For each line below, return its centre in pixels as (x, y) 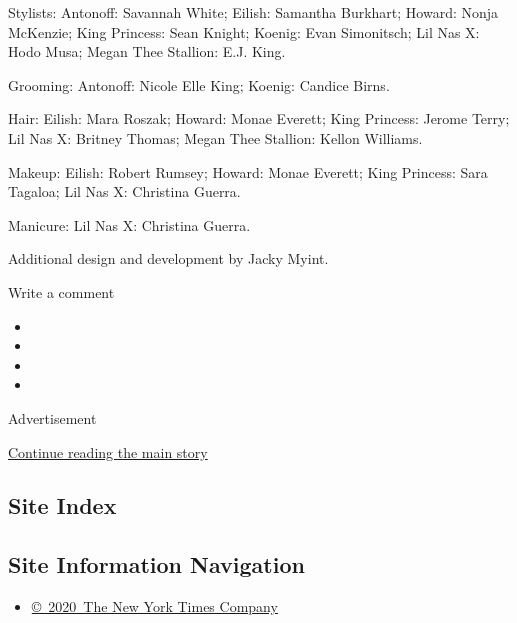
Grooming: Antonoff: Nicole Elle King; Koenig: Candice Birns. (199, 84)
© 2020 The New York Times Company (154, 606)
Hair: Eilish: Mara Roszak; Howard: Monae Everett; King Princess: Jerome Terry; (259, 118)
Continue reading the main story (108, 451)
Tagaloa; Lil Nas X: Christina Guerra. (124, 191)
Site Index (62, 505)
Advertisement (52, 417)
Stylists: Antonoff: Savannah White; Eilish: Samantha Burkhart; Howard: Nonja (253, 12)
